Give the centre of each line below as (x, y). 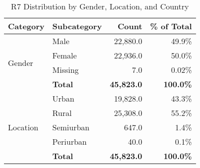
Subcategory (77, 26)
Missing (66, 70)
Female (65, 55)
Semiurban (71, 127)
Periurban (69, 141)
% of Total (171, 26)
